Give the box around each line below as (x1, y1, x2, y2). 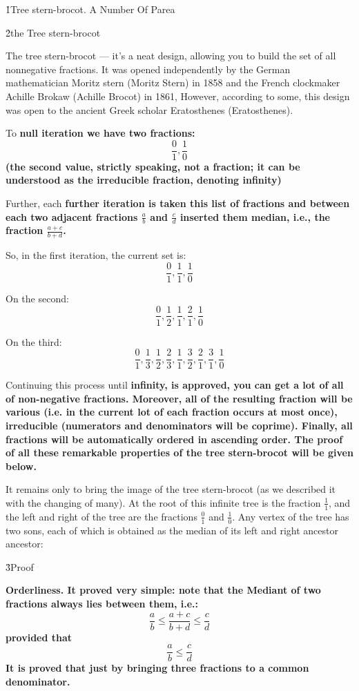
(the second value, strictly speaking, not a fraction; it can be (6, 159, 300, 173)
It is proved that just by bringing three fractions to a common (6, 661, 309, 675)
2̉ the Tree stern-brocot (6, 25, 101, 39)
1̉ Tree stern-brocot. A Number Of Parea (6, 2, 175, 16)
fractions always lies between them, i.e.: (6, 596, 198, 610)
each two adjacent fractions (6, 209, 138, 224)
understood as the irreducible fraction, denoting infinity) (6, 173, 282, 187)
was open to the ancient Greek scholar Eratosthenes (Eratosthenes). (6, 102, 293, 117)
